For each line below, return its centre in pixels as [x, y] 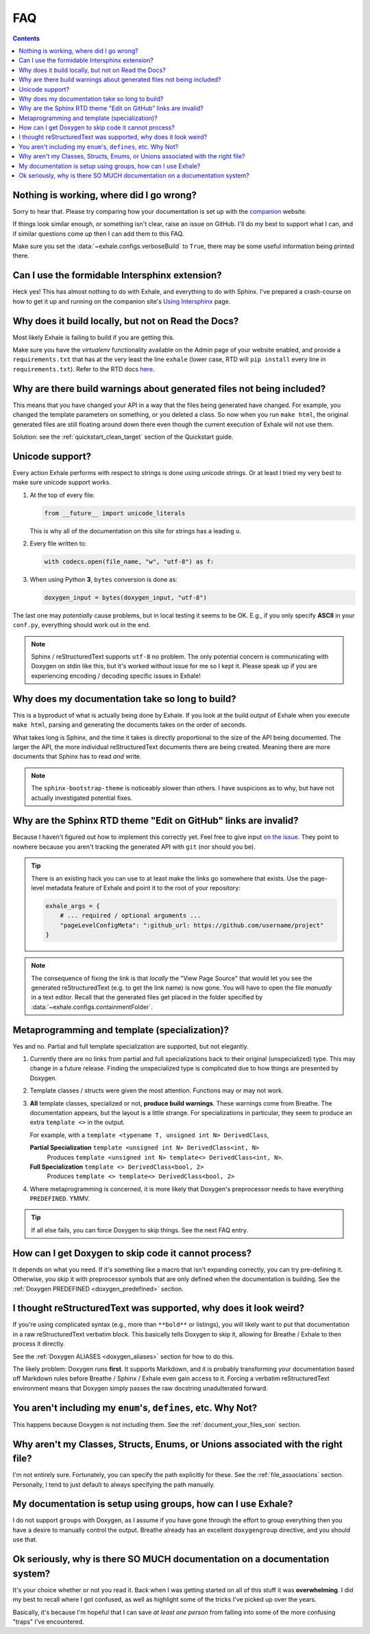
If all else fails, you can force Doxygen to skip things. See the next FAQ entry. [140, 1230]
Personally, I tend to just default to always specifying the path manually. [114, 1485]
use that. [25, 1539]
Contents [26, 38]
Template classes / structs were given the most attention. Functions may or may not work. [157, 1090]
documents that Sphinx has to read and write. [77, 757]
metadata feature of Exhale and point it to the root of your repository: [143, 888]
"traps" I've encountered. [49, 1622]
